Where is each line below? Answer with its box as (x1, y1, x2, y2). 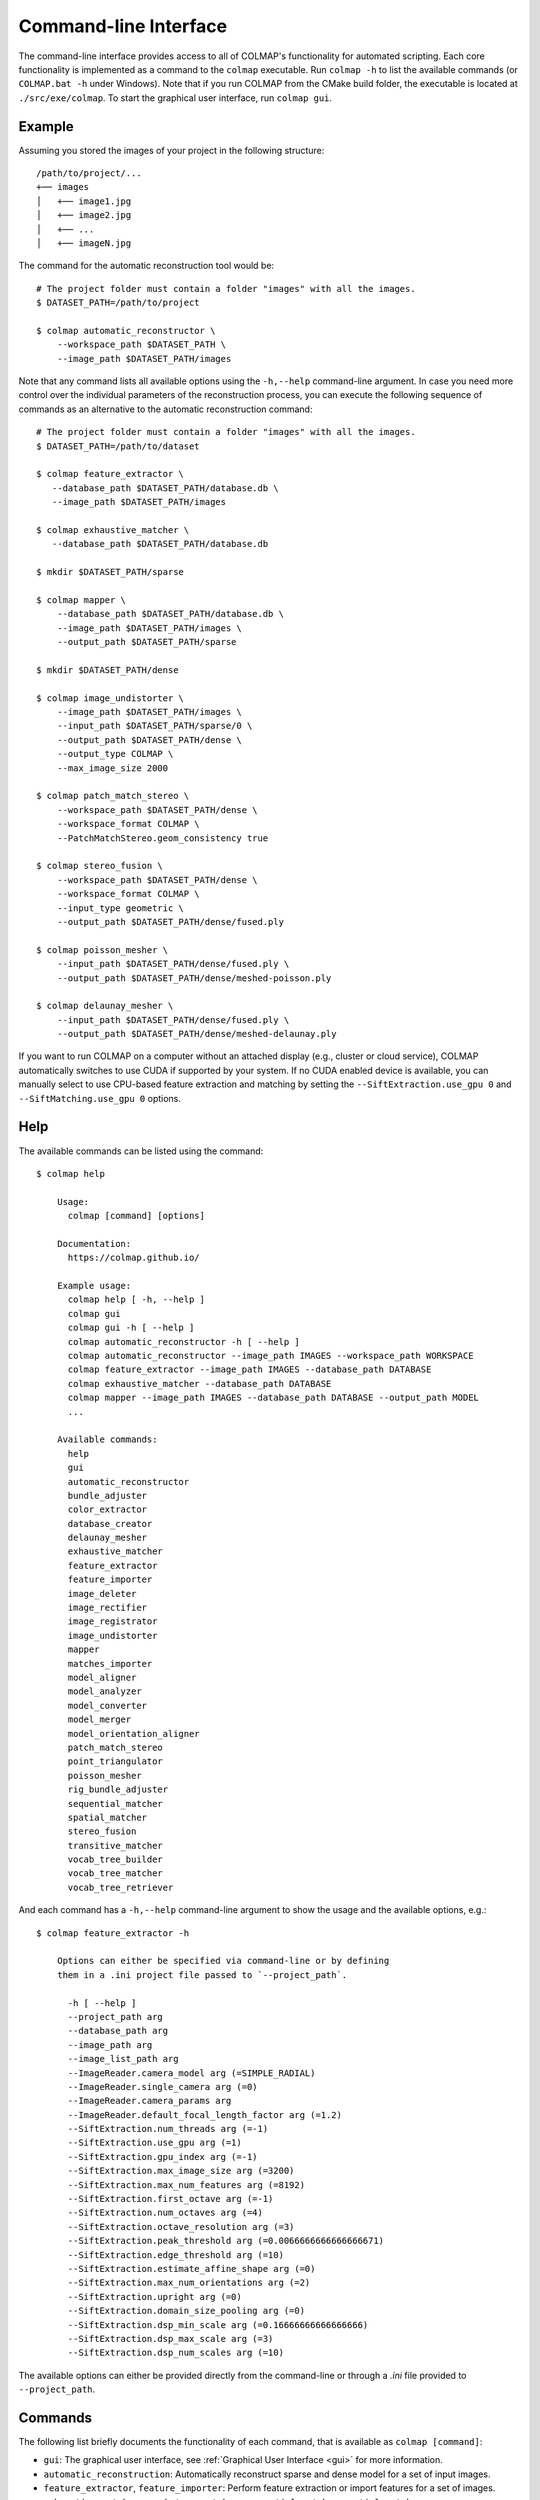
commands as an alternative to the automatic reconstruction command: (18, 403, 313, 415)
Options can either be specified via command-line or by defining (56, 1955, 390, 1967)
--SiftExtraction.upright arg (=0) (67, 2291, 242, 2302)
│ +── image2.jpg (36, 210, 132, 221)
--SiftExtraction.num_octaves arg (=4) (67, 2207, 264, 2219)
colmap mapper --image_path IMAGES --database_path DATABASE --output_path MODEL (67, 1392, 480, 1404)
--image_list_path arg (67, 2053, 179, 2065)
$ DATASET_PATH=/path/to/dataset (36, 440, 200, 452)
